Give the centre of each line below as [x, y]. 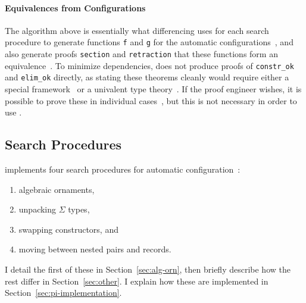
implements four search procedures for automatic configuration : [123, 169]
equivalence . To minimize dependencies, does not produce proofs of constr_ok [149, 65]
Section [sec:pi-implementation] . [63, 293]
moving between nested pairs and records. [95, 249]
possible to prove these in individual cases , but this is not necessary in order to [151, 100]
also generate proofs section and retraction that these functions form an [141, 54]
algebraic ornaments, [57, 189]
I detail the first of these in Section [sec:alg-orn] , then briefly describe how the [148, 269]
